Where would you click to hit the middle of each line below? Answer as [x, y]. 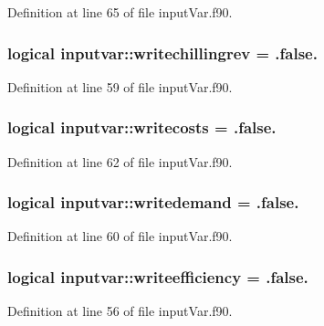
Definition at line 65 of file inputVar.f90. [120, 12]
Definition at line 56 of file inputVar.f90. [120, 311]
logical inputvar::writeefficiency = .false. [158, 276]
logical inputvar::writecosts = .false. [142, 127]
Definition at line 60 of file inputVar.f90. [120, 236]
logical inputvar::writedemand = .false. [153, 202]
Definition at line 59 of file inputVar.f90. [120, 86]
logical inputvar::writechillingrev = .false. [162, 53]
